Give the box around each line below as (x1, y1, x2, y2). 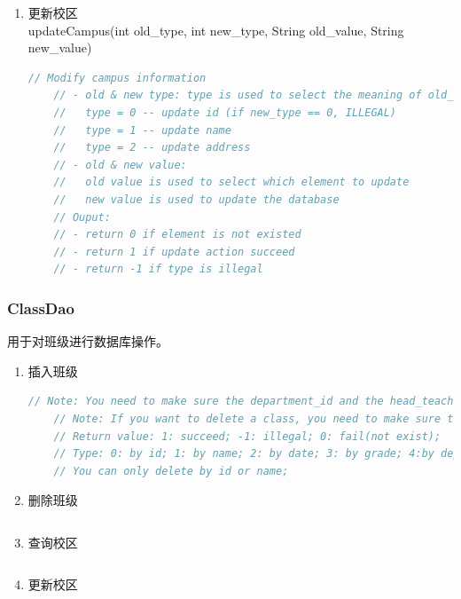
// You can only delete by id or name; (53, 464, 289, 477)
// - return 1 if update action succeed (53, 245, 295, 258)
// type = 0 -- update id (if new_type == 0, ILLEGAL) (53, 106, 397, 119)
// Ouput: (53, 210, 111, 224)
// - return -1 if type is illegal (53, 263, 263, 276)
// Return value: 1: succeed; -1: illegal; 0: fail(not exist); (53, 430, 441, 443)
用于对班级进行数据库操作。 (7, 332, 168, 351)
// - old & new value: (53, 158, 187, 171)
